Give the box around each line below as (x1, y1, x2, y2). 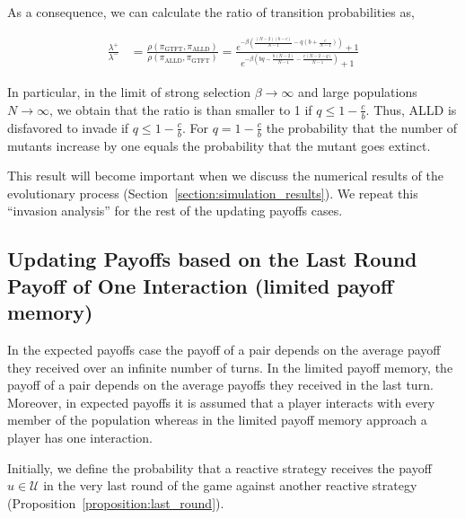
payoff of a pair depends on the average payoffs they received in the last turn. (7, 375, 434, 394)
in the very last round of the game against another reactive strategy (43, 476, 417, 495)
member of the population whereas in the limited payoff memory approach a (7, 410, 427, 429)
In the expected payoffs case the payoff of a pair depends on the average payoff (7, 339, 441, 358)
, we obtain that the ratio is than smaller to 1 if (48, 100, 312, 119)
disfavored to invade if (7, 118, 129, 136)
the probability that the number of (266, 118, 458, 136)
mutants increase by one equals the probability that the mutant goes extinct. (7, 136, 431, 154)
